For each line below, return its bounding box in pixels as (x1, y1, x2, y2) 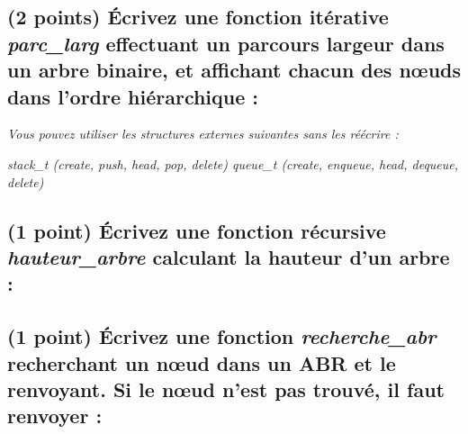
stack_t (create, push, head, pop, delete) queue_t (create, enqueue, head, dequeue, (7, 154, 459, 173)
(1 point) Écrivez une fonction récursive (7, 216, 386, 244)
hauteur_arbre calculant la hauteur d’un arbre (7, 242, 450, 270)
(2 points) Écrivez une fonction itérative (7, 3, 389, 31)
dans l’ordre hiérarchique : (7, 82, 259, 110)
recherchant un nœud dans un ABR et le (7, 348, 396, 376)
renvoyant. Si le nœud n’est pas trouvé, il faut (7, 375, 445, 402)
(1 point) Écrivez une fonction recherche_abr (7, 322, 436, 350)
